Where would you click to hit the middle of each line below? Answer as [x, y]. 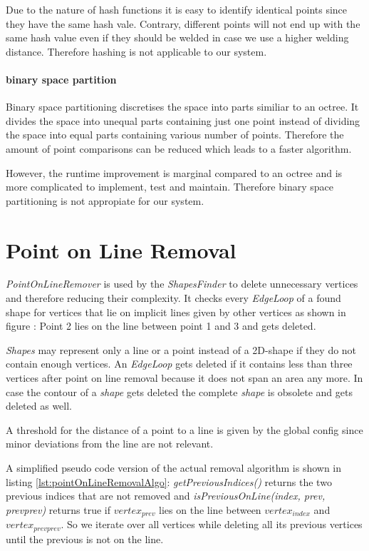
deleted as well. [39, 406]
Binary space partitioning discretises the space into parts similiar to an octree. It [182, 107]
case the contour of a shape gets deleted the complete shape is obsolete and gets [179, 391]
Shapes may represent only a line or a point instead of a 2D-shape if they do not [181, 349]
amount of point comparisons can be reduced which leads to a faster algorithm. [179, 148]
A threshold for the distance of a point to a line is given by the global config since [184, 429]
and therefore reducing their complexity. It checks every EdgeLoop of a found [173, 298]
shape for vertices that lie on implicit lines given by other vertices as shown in [176, 312]
